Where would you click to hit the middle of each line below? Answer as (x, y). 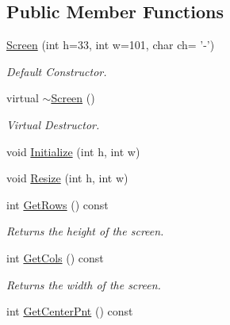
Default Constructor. (57, 71)
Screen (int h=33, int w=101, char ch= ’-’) (111, 45)
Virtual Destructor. (53, 124)
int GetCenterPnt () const (70, 311)
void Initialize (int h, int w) (73, 151)
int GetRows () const (57, 204)
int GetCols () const (55, 257)
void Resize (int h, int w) (67, 178)
